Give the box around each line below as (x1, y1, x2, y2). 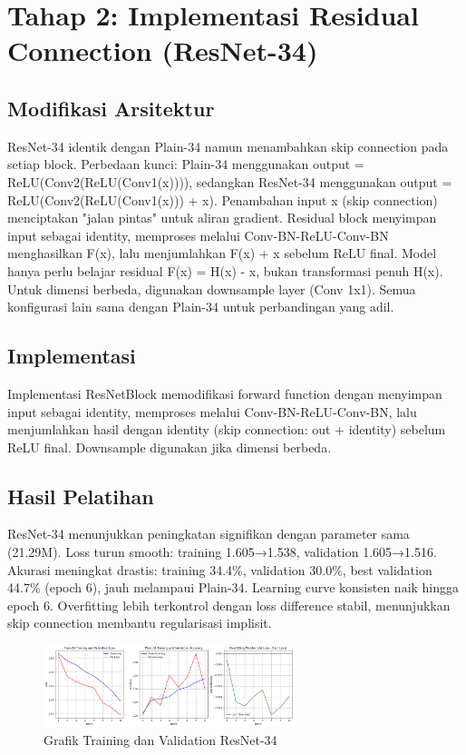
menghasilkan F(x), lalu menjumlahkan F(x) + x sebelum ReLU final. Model (7, 243, 437, 263)
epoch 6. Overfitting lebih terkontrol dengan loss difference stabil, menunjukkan (7, 595, 451, 614)
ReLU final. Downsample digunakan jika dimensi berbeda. (7, 437, 332, 456)
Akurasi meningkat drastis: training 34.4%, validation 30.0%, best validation (7, 560, 432, 579)
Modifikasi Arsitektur (7, 94, 215, 122)
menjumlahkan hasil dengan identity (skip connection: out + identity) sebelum (7, 420, 446, 439)
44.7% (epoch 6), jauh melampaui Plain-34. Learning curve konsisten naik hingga (7, 578, 460, 597)
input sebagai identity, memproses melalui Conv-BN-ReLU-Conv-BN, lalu (7, 402, 417, 421)
